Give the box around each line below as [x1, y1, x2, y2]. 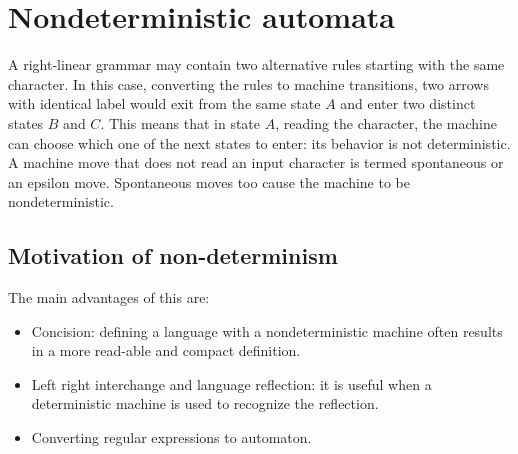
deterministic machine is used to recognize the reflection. [31, 393, 379, 414]
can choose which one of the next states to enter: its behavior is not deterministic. [8, 132, 511, 153]
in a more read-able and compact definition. [31, 340, 301, 361]
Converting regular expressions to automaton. [31, 427, 312, 448]
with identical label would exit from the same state [8, 93, 321, 114]
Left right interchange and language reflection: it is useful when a [31, 373, 432, 394]
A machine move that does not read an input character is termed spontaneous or [8, 152, 504, 173]
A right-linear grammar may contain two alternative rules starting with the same [8, 54, 505, 75]
